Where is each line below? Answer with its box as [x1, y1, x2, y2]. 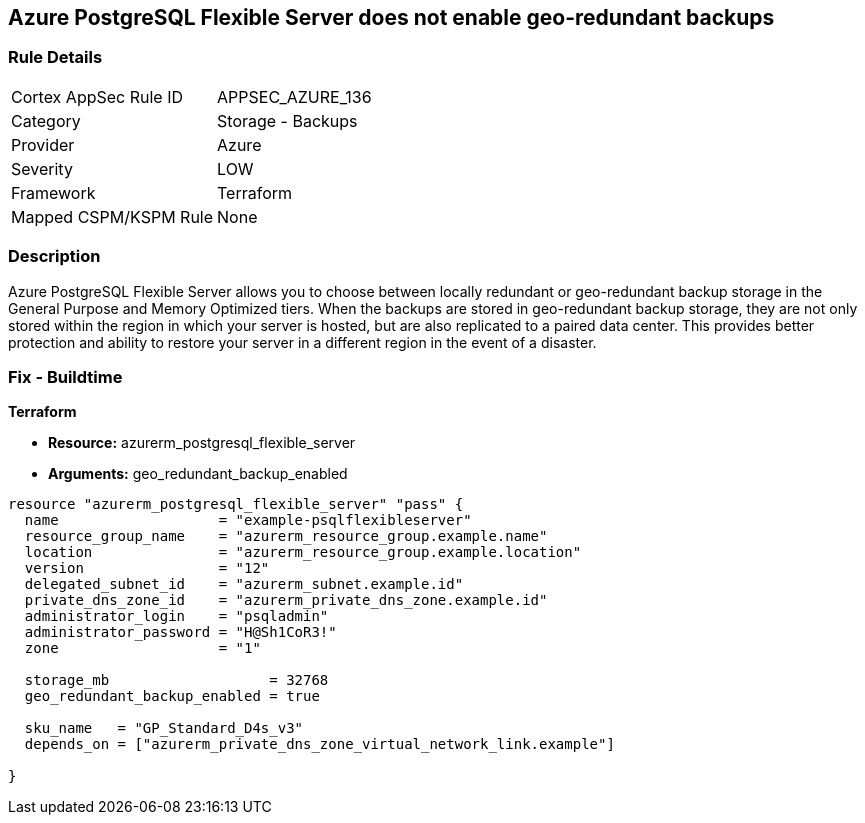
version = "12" [24, 560, 270, 577]
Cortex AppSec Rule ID [11, 86, 184, 107]
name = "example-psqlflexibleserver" [24, 512, 472, 529]
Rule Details [8, 47, 103, 68]
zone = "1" [24, 640, 261, 657]
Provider [11, 134, 75, 155]
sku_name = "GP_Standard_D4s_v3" [24, 720, 304, 737]
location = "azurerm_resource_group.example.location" [24, 544, 582, 561]
